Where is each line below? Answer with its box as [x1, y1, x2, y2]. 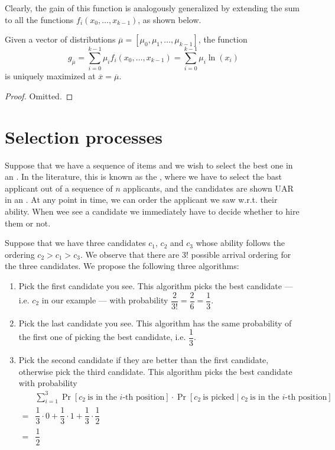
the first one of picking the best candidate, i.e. [18, 331, 186, 343]
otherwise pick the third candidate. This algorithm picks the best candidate [18, 365, 292, 377]
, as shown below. [138, 13, 201, 25]
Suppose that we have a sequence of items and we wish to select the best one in [5, 158, 293, 171]
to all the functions [5, 13, 74, 25]
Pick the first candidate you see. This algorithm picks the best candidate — [18, 279, 293, 292]
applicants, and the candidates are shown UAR [123, 182, 294, 194]
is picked [203, 393, 235, 402]
